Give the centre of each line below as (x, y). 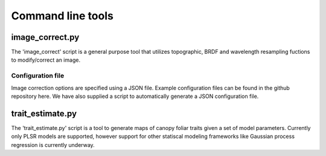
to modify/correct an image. (46, 60)
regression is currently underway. (53, 145)
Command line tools (62, 16)
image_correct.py (45, 37)
